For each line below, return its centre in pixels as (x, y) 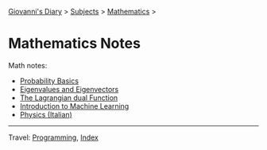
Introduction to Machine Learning (74, 106)
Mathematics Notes (75, 44)
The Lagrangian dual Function (69, 98)
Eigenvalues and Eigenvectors (69, 89)
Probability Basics (49, 81)
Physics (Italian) (46, 114)
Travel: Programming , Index (54, 137)
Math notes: (28, 65)
